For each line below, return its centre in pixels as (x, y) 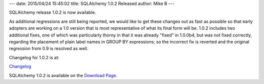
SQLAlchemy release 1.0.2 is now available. (53, 13)
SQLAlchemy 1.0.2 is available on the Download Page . (63, 75)
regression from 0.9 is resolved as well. (49, 49)
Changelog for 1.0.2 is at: (34, 57)
